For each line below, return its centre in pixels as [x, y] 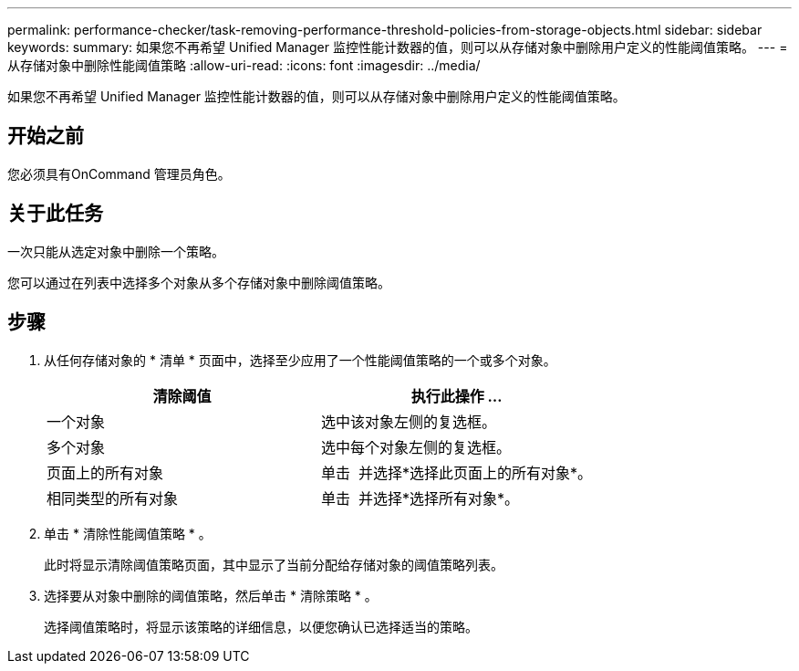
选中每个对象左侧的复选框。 [416, 447]
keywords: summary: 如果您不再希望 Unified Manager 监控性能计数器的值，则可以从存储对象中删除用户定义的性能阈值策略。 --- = [398, 47]
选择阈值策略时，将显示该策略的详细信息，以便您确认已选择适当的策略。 [261, 626]
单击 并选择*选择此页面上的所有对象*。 [457, 472]
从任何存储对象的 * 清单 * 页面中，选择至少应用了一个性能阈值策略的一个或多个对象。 [300, 360]
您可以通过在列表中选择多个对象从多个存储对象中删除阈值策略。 [199, 282]
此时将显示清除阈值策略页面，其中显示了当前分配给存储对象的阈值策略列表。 [274, 564]
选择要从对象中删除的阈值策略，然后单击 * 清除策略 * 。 [211, 595]
